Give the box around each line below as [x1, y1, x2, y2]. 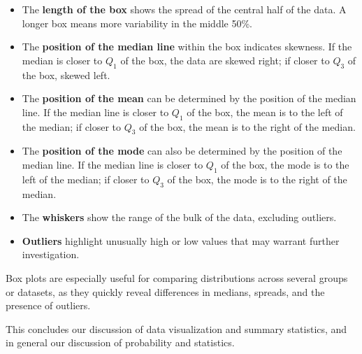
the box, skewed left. [22, 67, 110, 82]
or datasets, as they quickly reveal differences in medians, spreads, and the [6, 284, 325, 299]
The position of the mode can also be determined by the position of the [22, 143, 342, 158]
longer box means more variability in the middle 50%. [22, 15, 252, 30]
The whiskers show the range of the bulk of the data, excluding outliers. [22, 210, 337, 225]
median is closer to [22, 52, 103, 67]
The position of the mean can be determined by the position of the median [22, 91, 356, 106]
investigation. [22, 247, 80, 262]
